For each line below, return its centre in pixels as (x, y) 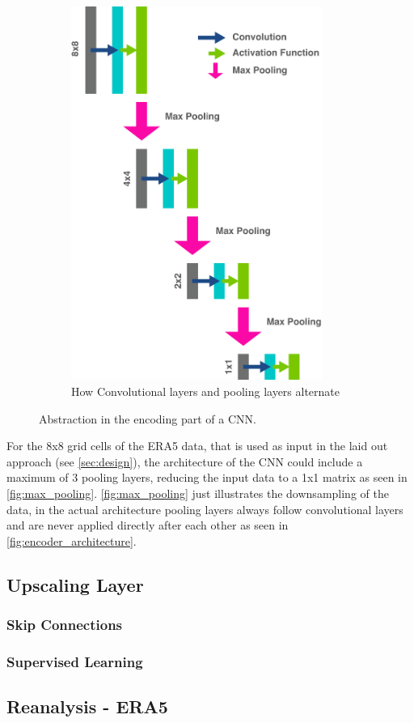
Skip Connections (65, 625)
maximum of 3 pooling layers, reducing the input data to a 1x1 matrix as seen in (207, 477)
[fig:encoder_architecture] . (72, 540)
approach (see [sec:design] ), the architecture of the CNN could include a (185, 461)
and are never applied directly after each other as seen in (148, 525)
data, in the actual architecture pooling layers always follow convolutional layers (205, 509)
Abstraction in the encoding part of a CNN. (148, 418)
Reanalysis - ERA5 (87, 706)
